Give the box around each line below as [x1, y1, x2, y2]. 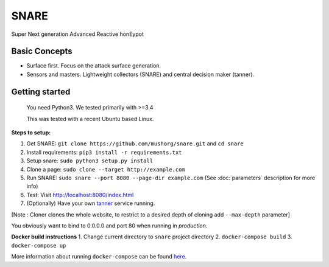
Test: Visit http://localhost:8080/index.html [26, 191, 134, 198]
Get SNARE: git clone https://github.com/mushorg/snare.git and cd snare [26, 140, 244, 147]
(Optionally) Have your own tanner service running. [26, 199, 155, 207]
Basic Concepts [11, 46, 73, 57]
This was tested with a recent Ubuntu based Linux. [26, 115, 154, 122]
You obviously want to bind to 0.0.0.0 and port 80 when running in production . [11, 222, 208, 229]
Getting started [11, 86, 71, 97]
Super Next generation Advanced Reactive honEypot [11, 30, 144, 38]
